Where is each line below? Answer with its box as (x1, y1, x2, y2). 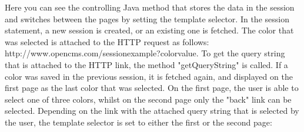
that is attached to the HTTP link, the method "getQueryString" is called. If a (5, 58, 288, 70)
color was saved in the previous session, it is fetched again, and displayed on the (5, 70, 293, 82)
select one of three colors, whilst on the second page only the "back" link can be (5, 93, 292, 105)
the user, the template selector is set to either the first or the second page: (5, 116, 272, 128)
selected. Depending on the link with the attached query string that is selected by (5, 104, 299, 117)
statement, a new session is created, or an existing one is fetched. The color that (5, 24, 294, 36)
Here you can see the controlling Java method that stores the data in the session (5, 1, 295, 13)
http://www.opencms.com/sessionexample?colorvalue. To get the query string (5, 47, 285, 59)
